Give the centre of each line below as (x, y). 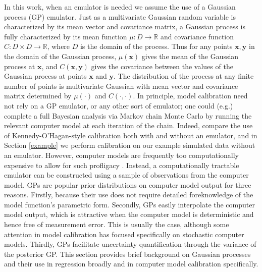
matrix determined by (38, 96)
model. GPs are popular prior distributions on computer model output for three (128, 184)
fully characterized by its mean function (66, 36)
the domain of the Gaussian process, (60, 56)
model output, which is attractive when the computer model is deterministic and (129, 214)
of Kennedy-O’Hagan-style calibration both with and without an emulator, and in (131, 135)
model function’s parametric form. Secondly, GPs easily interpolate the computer (129, 204)
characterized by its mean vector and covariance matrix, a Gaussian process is (125, 26)
